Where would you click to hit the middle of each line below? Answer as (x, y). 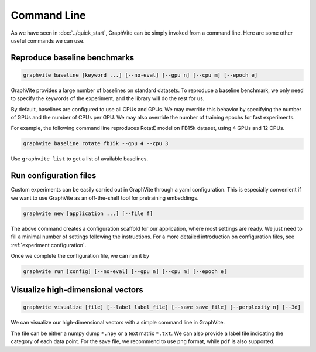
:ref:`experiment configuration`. (49, 245)
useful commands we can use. (48, 40)
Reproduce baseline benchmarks (73, 58)
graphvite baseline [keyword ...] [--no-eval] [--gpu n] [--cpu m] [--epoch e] (140, 75)
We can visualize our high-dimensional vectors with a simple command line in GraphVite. (118, 323)
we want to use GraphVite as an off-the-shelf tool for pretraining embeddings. (105, 198)
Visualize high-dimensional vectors (77, 290)
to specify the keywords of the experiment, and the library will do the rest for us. (108, 98)
